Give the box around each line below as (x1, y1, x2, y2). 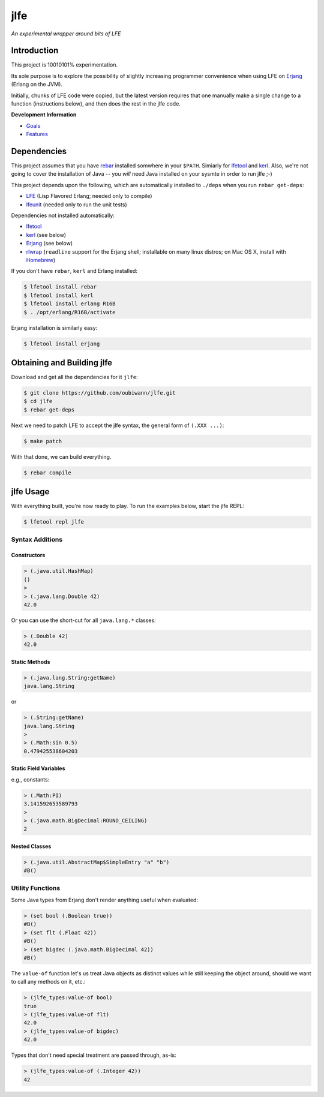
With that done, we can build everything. (11, 453, 112, 460)
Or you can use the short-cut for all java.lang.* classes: (11, 617, 156, 624)
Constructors (11, 552, 46, 559)
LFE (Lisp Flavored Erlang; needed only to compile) (26, 193, 152, 200)
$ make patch (23, 438, 62, 444)
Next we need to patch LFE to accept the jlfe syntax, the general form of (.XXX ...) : (11, 422, 224, 429)
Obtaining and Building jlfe (11, 357, 113, 368)
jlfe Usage (11, 486, 50, 497)
